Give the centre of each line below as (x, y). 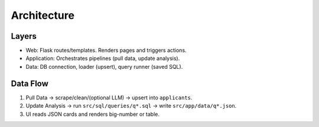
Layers (24, 36)
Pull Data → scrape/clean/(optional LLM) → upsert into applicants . (109, 98)
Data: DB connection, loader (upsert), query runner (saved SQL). (104, 66)
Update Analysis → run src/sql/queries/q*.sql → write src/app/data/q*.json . (131, 106)
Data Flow (30, 83)
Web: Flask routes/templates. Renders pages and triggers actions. (106, 51)
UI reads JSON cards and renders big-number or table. (92, 114)
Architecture (43, 15)
